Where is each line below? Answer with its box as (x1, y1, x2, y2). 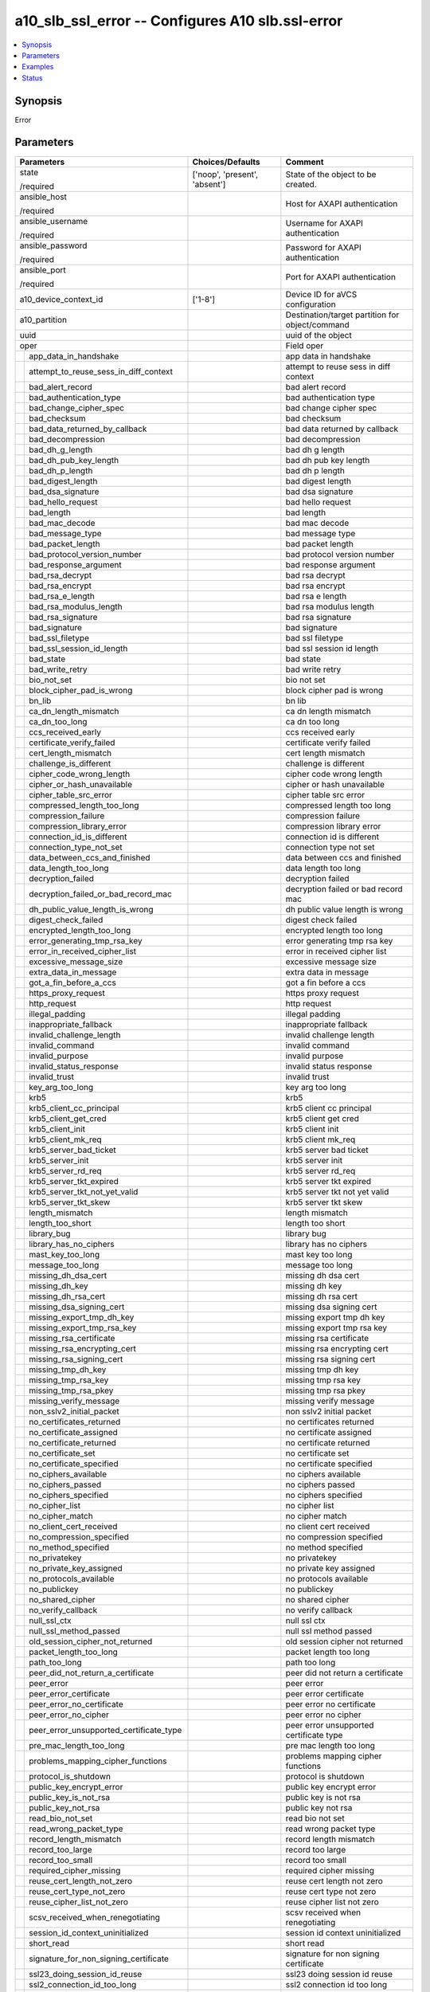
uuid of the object (285, 329, 352, 340)
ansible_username (19, 215, 88, 226)
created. (285, 178, 318, 190)
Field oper (285, 339, 324, 351)
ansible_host (19, 191, 68, 202)
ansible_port (19, 264, 67, 275)
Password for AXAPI (285, 241, 362, 253)
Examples (21, 62, 54, 72)
